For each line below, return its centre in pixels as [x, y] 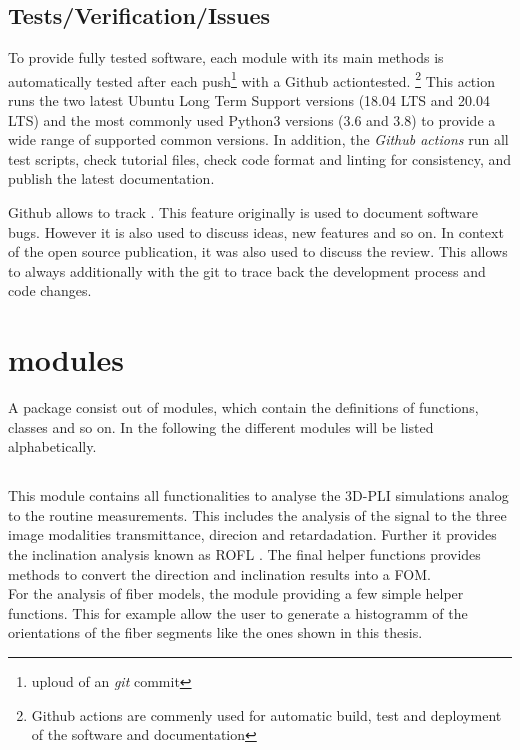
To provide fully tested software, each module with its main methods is [226, 57]
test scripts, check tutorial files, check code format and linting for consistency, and [260, 158]
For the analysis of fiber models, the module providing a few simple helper [236, 593]
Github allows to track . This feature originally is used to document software [243, 212]
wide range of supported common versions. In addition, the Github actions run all [258, 139]
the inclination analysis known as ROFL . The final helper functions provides [244, 554]
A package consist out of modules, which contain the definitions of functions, [243, 407]
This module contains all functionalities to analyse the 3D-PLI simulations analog [258, 495]
